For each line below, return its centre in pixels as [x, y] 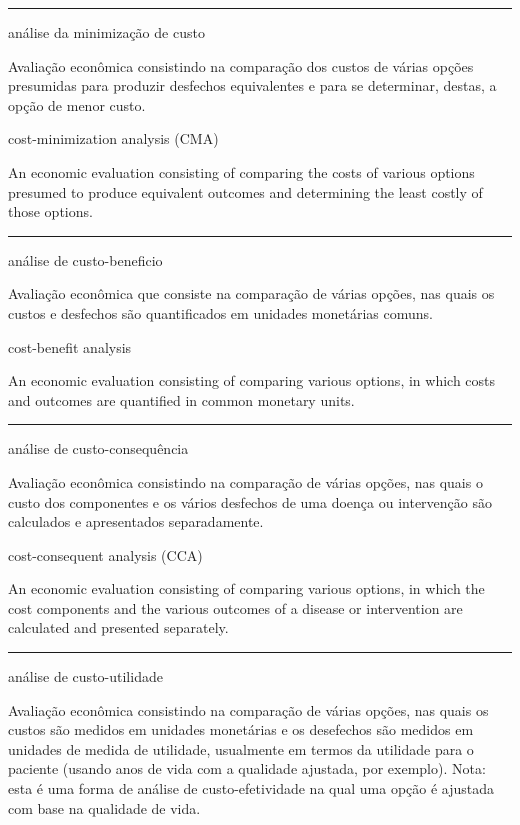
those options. [50, 211]
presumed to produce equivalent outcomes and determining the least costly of [245, 191]
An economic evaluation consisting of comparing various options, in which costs [252, 380]
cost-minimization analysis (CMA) [113, 138]
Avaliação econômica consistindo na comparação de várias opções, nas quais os [248, 709]
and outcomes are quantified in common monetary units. [181, 399]
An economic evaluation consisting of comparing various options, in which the [246, 588]
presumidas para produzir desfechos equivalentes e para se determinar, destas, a [252, 85]
